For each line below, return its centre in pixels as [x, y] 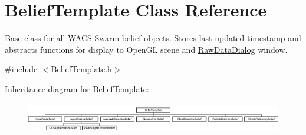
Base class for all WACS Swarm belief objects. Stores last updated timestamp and [153, 38]
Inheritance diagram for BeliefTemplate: [77, 88]
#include [21, 69]
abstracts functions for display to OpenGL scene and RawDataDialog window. [146, 49]
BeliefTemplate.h [81, 69]
